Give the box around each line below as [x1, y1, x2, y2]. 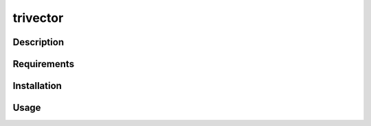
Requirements [12, 58, 75, 70]
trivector [12, 10, 64, 25]
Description [12, 36, 65, 48]
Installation [12, 80, 62, 92]
